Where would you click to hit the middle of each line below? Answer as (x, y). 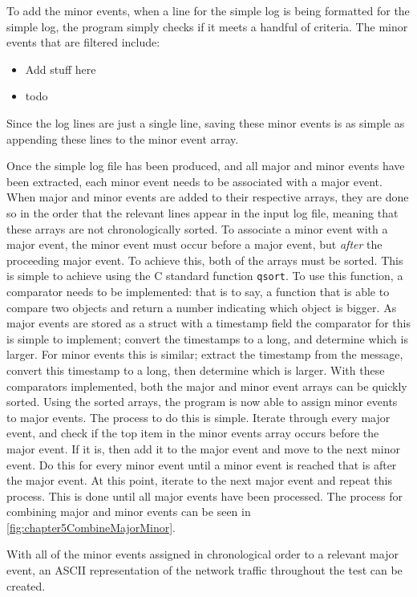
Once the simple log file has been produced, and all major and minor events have (206, 166)
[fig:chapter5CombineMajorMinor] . (91, 527)
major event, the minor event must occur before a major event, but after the (194, 244)
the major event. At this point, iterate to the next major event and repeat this (199, 480)
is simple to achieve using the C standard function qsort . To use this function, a (205, 276)
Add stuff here (61, 69)
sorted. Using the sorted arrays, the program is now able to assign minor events (202, 402)
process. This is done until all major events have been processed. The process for (204, 495)
